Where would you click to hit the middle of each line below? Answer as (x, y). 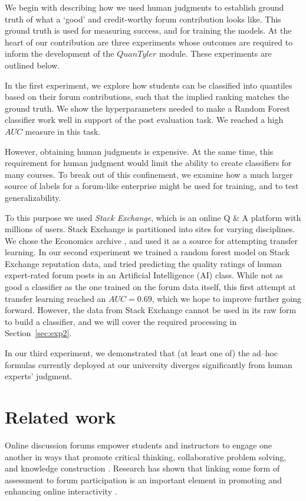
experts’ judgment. (39, 376)
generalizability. (33, 197)
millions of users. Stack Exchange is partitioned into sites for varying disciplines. (150, 229)
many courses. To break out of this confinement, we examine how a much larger (149, 174)
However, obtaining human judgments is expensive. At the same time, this (139, 151)
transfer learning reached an (55, 298)
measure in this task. (63, 131)
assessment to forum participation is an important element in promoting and (143, 479)
